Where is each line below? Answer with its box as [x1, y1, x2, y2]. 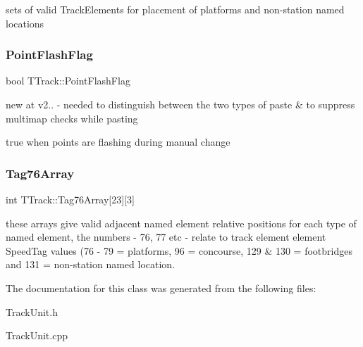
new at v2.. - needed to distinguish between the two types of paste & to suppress [6, 97, 355, 111]
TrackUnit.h [6, 304, 58, 319]
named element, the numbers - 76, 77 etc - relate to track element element [6, 229, 326, 244]
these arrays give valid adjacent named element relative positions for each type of [6, 215, 357, 230]
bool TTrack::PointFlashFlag [6, 73, 130, 88]
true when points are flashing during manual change [6, 134, 230, 149]
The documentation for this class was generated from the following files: [6, 280, 316, 295]
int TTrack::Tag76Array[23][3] [6, 192, 135, 206]
